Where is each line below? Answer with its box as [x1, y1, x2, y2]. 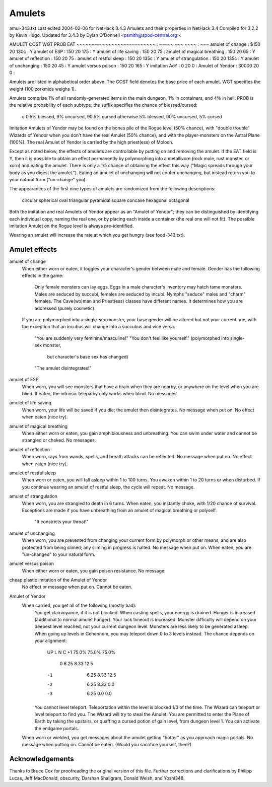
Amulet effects [9, 245, 57, 254]
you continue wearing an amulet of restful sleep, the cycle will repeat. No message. [22, 484, 195, 490]
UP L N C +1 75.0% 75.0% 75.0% [47, 649, 116, 655]
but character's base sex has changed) [47, 353, 128, 360]
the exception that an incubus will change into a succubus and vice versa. [22, 324, 176, 330]
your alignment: [34, 637, 67, 644]
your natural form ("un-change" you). [9, 176, 87, 182]
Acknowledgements [9, 755, 74, 763]
